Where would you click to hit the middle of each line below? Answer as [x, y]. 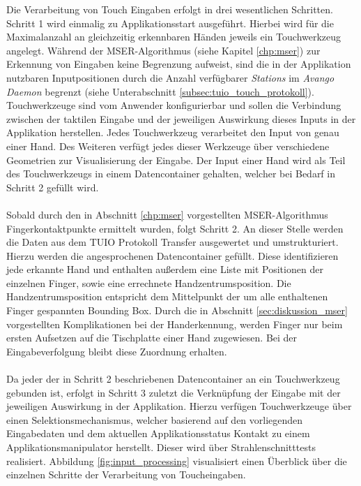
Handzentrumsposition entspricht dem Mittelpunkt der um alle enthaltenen [167, 296]
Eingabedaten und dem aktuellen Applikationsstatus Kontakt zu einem [158, 433]
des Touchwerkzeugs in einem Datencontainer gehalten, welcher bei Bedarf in [171, 174]
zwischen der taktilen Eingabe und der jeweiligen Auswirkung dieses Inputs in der [181, 118]
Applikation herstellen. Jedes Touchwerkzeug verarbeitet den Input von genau [173, 132]
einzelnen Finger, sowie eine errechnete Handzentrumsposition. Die [149, 282]
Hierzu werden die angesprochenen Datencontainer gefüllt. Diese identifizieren [172, 255]
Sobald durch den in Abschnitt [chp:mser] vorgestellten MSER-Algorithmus [167, 214]
